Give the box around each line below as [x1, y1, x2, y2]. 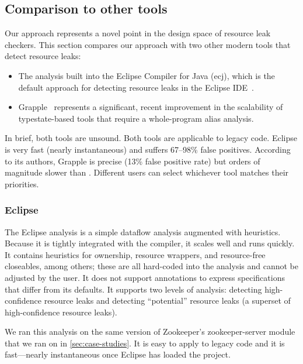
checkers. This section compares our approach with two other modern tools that [5, 38, 291, 50]
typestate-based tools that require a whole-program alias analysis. [18, 112, 254, 124]
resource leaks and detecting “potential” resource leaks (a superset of [44, 294, 291, 307]
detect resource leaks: [5, 50, 81, 62]
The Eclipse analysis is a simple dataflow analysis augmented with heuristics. [5, 225, 281, 238]
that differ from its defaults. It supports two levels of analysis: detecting [5, 283, 262, 295]
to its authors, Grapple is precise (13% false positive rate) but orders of [5, 154, 260, 167]
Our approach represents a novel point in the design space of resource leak [5, 27, 271, 39]
